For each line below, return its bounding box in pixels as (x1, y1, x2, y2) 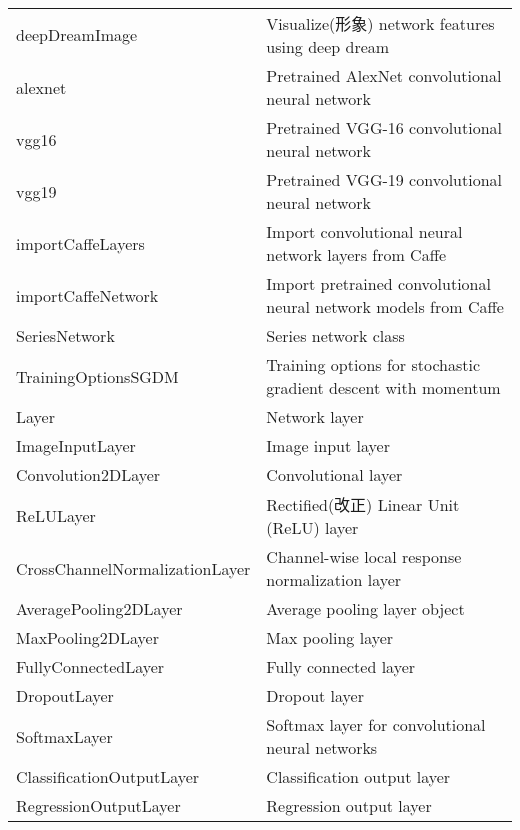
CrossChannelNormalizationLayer (16, 556, 251, 580)
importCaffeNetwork (16, 283, 159, 307)
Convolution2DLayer (16, 463, 161, 486)
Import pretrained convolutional (266, 272, 491, 295)
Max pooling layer (266, 626, 394, 649)
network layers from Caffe (266, 243, 447, 266)
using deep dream (266, 35, 390, 58)
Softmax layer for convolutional (266, 713, 486, 736)
